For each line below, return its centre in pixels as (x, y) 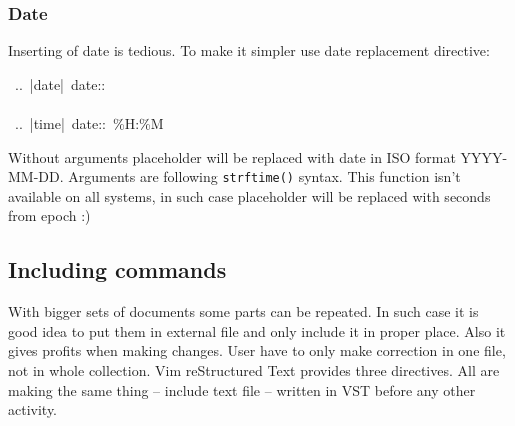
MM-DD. (36, 176)
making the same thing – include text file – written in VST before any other (242, 389)
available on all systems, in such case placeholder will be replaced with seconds (249, 195)
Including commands (117, 269)
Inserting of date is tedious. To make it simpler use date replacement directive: (249, 50)
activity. (33, 409)
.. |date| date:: (60, 83)
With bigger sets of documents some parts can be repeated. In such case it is (243, 311)
